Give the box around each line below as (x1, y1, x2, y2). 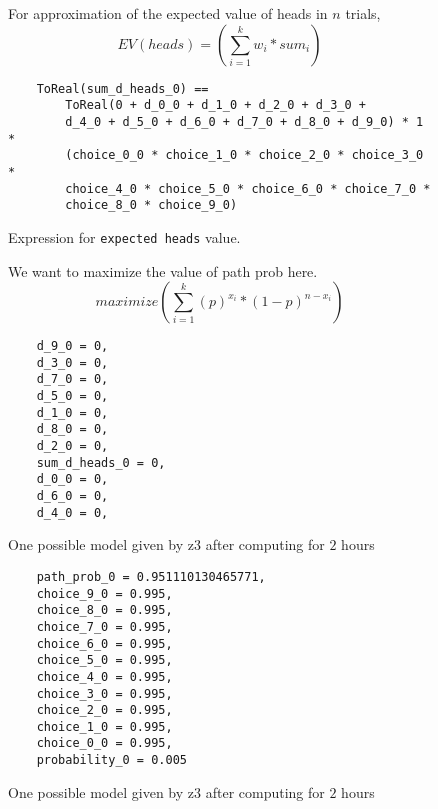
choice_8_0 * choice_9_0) (65, 198, 238, 213)
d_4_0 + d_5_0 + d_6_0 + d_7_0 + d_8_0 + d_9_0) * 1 (65, 114, 424, 129)
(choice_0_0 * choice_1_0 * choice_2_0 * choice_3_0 (65, 148, 424, 163)
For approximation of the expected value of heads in (8, 3, 328, 23)
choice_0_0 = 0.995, (36, 736, 173, 751)
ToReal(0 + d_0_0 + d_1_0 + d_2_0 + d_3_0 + (65, 98, 366, 113)
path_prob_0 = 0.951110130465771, (36, 569, 266, 584)
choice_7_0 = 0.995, (36, 619, 173, 634)
